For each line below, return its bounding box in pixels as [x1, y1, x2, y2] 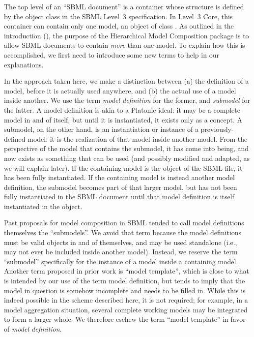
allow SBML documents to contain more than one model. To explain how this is [4, 40, 245, 50]
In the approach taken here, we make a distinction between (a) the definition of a [4, 76, 249, 86]
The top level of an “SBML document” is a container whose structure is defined [4, 1, 244, 11]
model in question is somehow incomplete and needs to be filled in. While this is [4, 285, 246, 295]
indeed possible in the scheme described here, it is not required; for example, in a [4, 295, 248, 305]
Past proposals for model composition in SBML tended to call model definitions [4, 217, 244, 228]
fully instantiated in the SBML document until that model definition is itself [4, 191, 234, 202]
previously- [200, 124, 234, 134]
